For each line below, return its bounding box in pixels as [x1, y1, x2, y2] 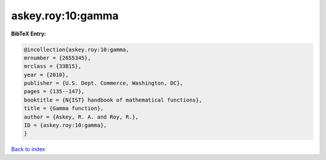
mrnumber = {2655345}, [24, 54, 91, 61]
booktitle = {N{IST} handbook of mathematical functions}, [24, 96, 202, 103]
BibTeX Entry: [11, 30, 46, 37]
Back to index [11, 146, 45, 153]
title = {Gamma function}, [24, 105, 104, 112]
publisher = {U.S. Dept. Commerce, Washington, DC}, [24, 80, 184, 87]
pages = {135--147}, [24, 88, 85, 95]
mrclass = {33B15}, [24, 63, 81, 70]
